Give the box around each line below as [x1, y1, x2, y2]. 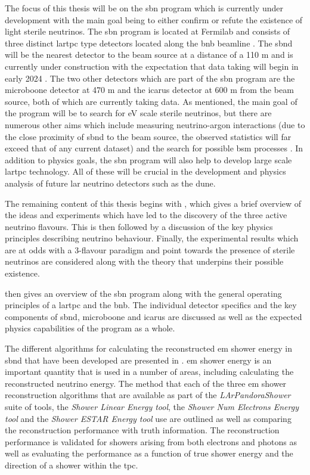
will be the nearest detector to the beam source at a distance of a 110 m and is [5, 48, 293, 61]
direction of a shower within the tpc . [5, 458, 138, 471]
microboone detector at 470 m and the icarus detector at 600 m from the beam [5, 83, 294, 96]
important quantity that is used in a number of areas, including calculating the [5, 365, 294, 378]
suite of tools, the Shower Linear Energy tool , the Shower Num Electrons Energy [5, 401, 299, 412]
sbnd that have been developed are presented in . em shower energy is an [5, 353, 272, 366]
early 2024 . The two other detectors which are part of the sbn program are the [5, 72, 295, 84]
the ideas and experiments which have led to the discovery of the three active [5, 209, 287, 221]
